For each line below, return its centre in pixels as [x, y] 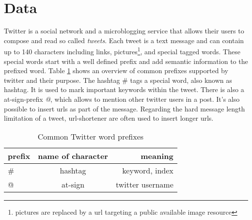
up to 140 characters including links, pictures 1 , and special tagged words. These [122, 51]
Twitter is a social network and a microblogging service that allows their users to [124, 31]
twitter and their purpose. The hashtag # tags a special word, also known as [118, 80]
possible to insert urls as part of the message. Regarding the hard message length [125, 108]
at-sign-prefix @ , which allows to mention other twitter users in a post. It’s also [122, 99]
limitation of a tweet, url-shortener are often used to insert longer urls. [109, 118]
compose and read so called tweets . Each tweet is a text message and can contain [124, 40]
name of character [73, 156]
